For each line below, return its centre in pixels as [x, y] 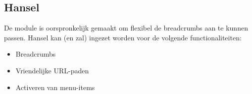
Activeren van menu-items [55, 87]
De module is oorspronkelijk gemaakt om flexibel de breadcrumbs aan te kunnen [126, 28]
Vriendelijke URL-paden [52, 70]
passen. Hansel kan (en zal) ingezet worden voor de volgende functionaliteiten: [123, 37]
